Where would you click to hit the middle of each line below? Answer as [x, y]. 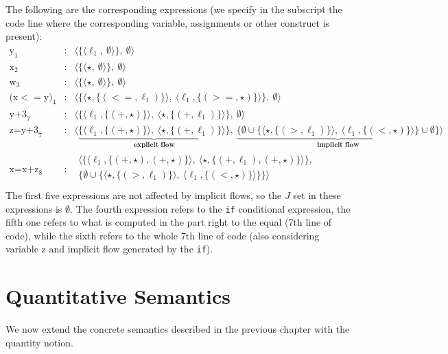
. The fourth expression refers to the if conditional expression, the [210, 208]
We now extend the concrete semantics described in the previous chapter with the [178, 329]
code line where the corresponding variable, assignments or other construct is [168, 22]
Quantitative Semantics [118, 296]
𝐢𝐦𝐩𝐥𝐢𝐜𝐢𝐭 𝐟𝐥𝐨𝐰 [338, 145]
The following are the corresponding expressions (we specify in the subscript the [174, 9]
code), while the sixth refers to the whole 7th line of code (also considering [163, 235]
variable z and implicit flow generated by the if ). [109, 249]
